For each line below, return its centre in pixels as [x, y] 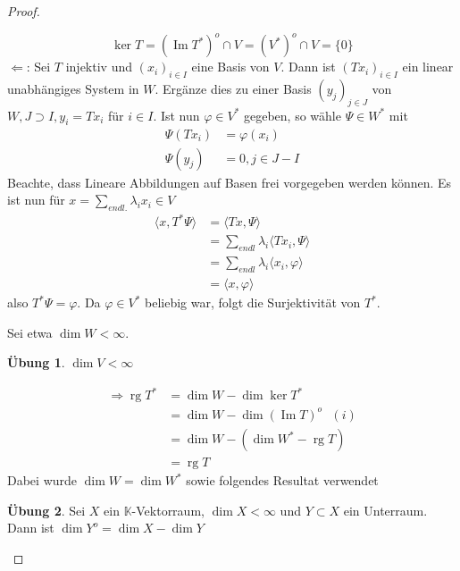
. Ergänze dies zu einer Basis [233, 88]
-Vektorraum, [168, 510]
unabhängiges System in [73, 88]
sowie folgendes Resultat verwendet [282, 480]
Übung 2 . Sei [46, 510]
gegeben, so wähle [293, 115]
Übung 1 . [36, 362]
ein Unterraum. [385, 510]
